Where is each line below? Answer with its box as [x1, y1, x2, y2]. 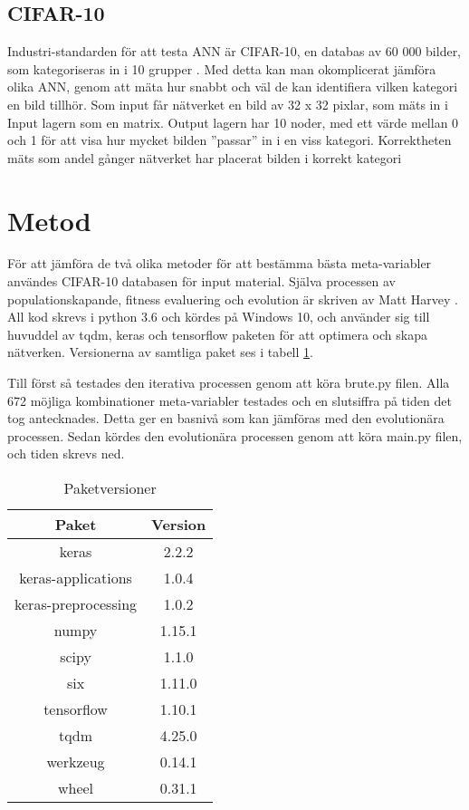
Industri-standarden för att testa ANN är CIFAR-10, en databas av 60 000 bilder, [7, 42, 462, 61]
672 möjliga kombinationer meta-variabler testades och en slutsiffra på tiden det [7, 391, 452, 410]
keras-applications [19, 567, 132, 589]
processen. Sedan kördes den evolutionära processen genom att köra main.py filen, [7, 426, 463, 445]
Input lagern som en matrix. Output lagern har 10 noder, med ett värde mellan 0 [7, 112, 459, 131]
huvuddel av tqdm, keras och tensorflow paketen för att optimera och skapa [7, 324, 427, 343]
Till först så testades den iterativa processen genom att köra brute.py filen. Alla [7, 373, 450, 392]
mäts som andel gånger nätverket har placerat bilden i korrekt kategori [7, 148, 402, 167]
